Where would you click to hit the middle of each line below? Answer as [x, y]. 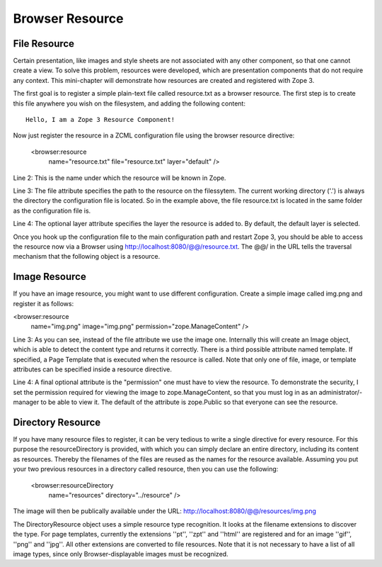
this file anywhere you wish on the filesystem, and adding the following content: [129, 103]
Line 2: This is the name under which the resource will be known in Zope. [120, 178]
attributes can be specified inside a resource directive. [93, 369]
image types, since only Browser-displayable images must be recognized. [121, 554]
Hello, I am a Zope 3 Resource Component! [100, 120]
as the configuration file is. [52, 210]
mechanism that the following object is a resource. [87, 257]
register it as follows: [44, 303]
